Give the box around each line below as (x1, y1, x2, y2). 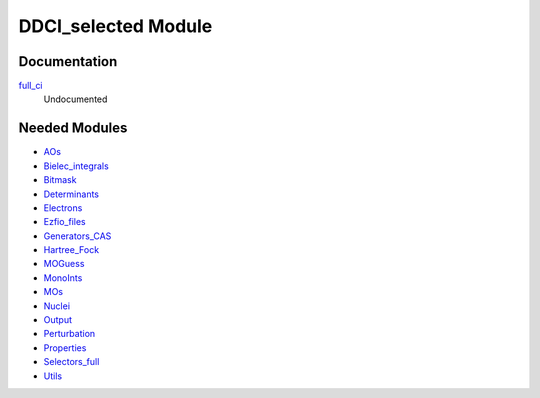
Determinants (43, 188, 100, 200)
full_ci (18, 80, 44, 92)
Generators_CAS (43, 230, 112, 242)
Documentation (18, 53, 118, 70)
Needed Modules (18, 120, 128, 137)
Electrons (43, 201, 83, 214)
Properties (43, 341, 87, 354)
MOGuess (43, 258, 85, 270)
